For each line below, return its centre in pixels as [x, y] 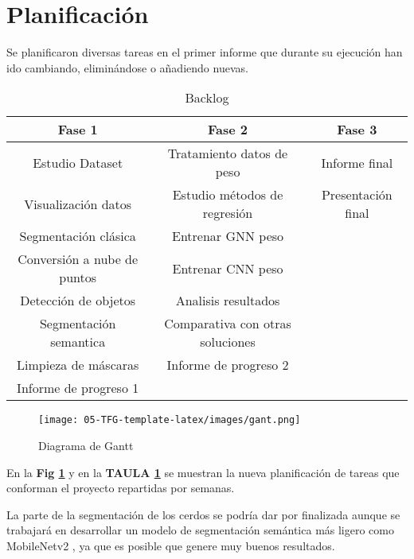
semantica [78, 342]
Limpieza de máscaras [78, 365]
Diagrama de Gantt [86, 445]
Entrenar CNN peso [228, 268]
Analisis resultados [228, 301]
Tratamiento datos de [228, 153]
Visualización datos [78, 204]
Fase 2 [228, 130]
